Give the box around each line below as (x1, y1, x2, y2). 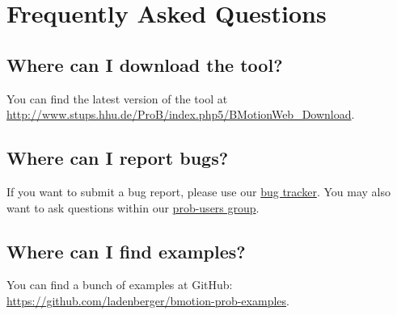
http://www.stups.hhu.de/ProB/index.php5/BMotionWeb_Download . (6, 106, 355, 123)
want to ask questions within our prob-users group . (6, 199, 260, 216)
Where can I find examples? (6, 238, 246, 263)
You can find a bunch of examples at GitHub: (6, 276, 233, 293)
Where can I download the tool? (6, 52, 283, 77)
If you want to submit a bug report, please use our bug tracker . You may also (6, 183, 391, 199)
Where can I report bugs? (6, 145, 229, 170)
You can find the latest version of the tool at (6, 90, 228, 107)
